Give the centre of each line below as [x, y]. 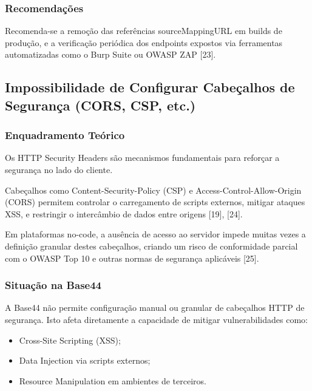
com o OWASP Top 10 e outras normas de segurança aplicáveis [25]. [132, 258]
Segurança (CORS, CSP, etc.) [100, 105]
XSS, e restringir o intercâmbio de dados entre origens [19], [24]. [124, 213]
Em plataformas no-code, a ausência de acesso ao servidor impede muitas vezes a [155, 234]
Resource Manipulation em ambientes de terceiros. [113, 380]
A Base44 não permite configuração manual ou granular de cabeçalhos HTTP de [155, 308]
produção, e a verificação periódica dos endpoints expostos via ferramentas [144, 42]
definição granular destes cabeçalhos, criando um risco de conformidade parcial [151, 246]
